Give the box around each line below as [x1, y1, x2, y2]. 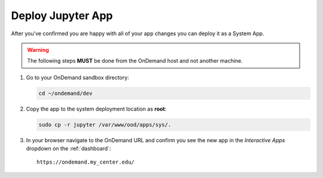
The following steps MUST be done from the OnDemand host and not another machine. [27, 57, 243, 65]
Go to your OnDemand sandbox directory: [26, 73, 129, 81]
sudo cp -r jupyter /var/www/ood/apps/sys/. [38, 121, 172, 128]
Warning [27, 46, 49, 53]
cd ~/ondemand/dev [38, 90, 93, 97]
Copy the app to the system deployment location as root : [26, 105, 167, 112]
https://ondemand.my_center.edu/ [36, 159, 135, 165]
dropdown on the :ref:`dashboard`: [26, 145, 111, 152]
